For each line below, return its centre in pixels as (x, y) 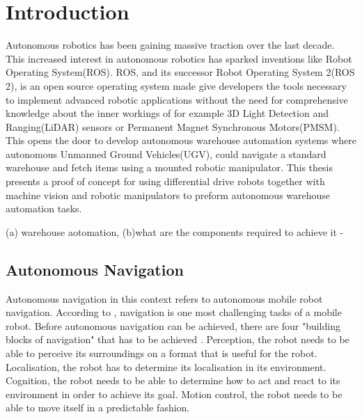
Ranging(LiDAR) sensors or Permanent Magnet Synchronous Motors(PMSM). (173, 126)
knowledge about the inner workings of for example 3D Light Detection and (167, 113)
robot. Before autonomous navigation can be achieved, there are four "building (173, 325)
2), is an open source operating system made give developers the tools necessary (176, 85)
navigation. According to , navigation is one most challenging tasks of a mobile (174, 312)
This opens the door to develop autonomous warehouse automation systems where (181, 140)
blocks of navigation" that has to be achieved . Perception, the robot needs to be (178, 339)
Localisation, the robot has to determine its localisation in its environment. (166, 366)
